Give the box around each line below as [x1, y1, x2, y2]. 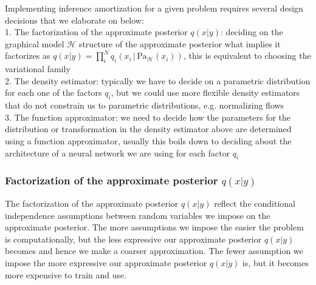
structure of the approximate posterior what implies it [78, 37, 281, 50]
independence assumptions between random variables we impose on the [5, 209, 270, 221]
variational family [5, 62, 70, 75]
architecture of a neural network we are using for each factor [5, 146, 230, 159]
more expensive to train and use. [5, 268, 127, 281]
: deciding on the [221, 25, 283, 38]
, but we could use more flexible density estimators [111, 86, 300, 99]
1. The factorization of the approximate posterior [5, 25, 188, 38]
